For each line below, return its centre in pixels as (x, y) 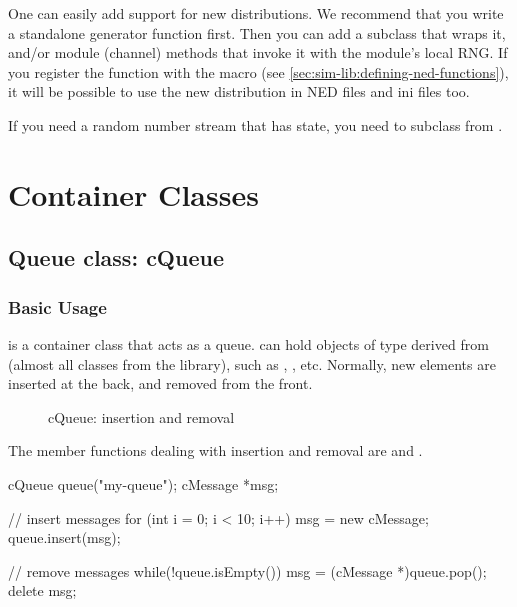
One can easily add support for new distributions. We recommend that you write (256, 13)
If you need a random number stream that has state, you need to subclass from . (255, 124)
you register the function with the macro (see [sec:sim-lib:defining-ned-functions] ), (258, 71)
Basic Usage (57, 306)
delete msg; (42, 590)
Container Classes (133, 193)
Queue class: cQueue (116, 257)
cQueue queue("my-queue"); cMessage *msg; (143, 483)
